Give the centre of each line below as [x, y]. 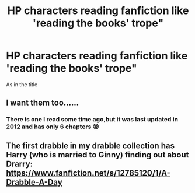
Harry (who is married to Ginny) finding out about [97, 155]
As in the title [22, 84]
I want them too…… [43, 103]
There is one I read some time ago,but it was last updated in [92, 120]
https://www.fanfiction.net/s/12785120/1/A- [88, 173]
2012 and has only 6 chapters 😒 [53, 127]
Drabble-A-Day [34, 182]
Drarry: [20, 164]
